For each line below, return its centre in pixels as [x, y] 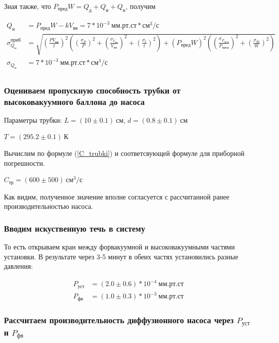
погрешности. [24, 163]
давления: [19, 266]
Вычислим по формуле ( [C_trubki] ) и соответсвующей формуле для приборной [124, 153]
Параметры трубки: [33, 120]
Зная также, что [28, 6]
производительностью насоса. [49, 206]
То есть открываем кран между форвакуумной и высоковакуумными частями [120, 247]
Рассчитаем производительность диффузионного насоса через [119, 319]
